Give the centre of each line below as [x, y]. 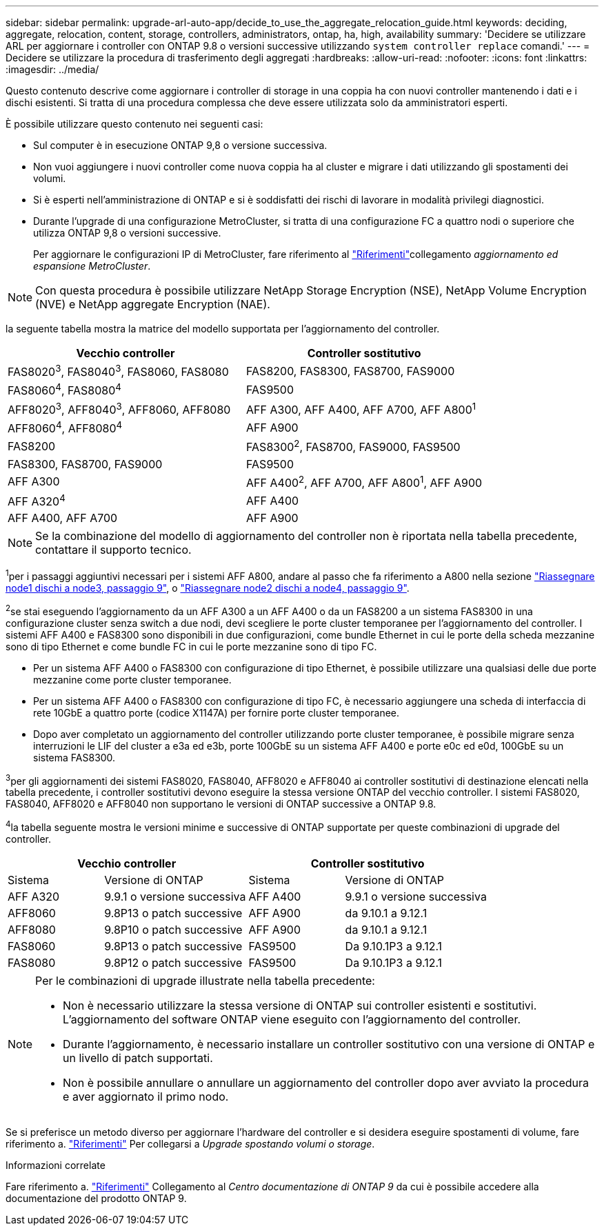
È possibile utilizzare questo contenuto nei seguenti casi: [134, 124]
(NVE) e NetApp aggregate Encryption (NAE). [153, 304]
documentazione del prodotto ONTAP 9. [96, 1198]
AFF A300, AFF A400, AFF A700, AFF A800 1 [361, 408]
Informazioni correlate [56, 1165]
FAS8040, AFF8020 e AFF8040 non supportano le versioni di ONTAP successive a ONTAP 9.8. [221, 804]
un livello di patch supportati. [138, 1058]
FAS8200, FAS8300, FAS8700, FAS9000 [351, 371]
